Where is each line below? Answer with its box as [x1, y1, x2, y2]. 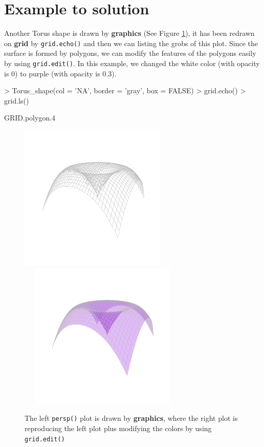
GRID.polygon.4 [4, 112, 56, 123]
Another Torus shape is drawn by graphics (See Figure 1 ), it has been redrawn [4, 28, 255, 38]
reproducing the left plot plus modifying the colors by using [25, 422, 212, 433]
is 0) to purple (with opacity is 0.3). [4, 68, 117, 78]
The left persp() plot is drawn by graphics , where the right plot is [25, 413, 238, 423]
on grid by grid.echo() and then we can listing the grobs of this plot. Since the [4, 37, 258, 48]
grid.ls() [4, 95, 29, 106]
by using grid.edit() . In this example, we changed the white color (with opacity [4, 57, 260, 68]
